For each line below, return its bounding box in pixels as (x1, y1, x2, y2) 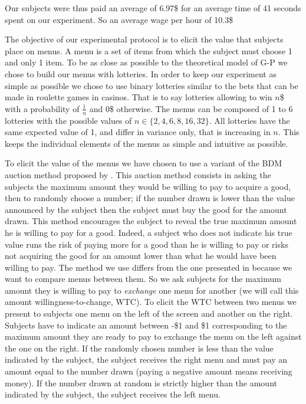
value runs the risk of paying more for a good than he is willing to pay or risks (5, 238, 288, 250)
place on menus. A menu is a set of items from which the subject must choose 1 (5, 44, 292, 57)
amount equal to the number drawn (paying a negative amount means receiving (5, 365, 292, 377)
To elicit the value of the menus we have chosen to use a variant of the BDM (5, 157, 282, 169)
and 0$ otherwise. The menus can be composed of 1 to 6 (89, 102, 293, 114)
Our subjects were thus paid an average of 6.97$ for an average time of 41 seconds (5, 2, 301, 14)
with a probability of (5, 102, 80, 114)
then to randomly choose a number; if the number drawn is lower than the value (5, 192, 295, 204)
